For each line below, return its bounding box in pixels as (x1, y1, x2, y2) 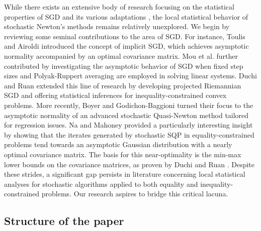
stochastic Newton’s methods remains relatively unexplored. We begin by (4, 21, 230, 32)
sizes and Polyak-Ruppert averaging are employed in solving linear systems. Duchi (4, 70, 257, 81)
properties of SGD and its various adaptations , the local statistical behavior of (4, 11, 248, 22)
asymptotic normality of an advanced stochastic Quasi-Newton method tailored (4, 109, 249, 120)
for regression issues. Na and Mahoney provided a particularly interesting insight (4, 120, 253, 130)
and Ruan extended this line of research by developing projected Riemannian (4, 80, 241, 90)
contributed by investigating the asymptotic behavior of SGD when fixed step (4, 60, 243, 71)
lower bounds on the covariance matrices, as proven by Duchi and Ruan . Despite (4, 159, 255, 169)
